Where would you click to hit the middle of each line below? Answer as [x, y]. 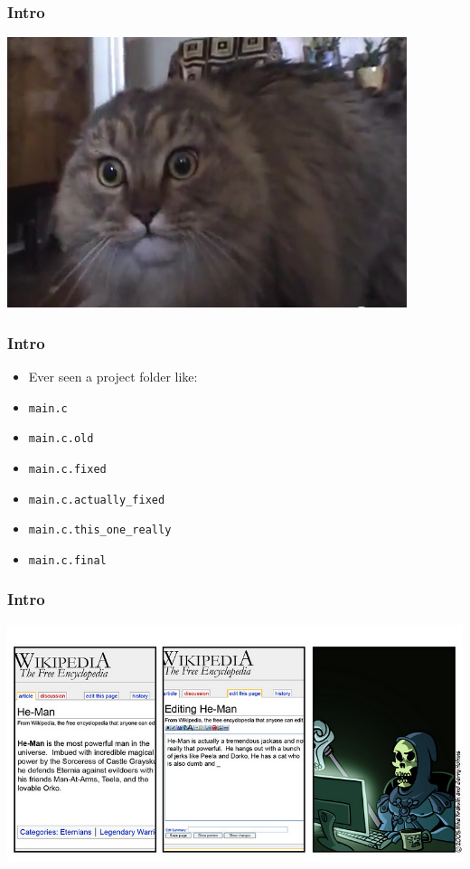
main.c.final [67, 560]
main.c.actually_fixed [97, 500]
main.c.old [61, 439]
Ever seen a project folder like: [113, 377]
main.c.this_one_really [100, 530]
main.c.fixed [67, 469]
